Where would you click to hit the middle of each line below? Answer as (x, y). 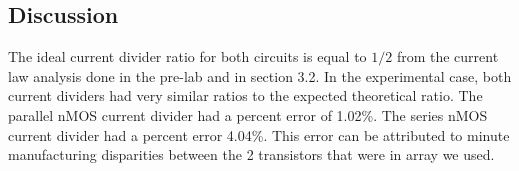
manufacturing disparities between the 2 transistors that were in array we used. (251, 154)
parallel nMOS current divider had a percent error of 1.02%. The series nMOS (248, 114)
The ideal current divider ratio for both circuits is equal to (187, 56)
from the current (447, 56)
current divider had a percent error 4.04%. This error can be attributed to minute (259, 134)
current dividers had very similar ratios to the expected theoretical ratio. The (245, 95)
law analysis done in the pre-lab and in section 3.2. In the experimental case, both (260, 75)
